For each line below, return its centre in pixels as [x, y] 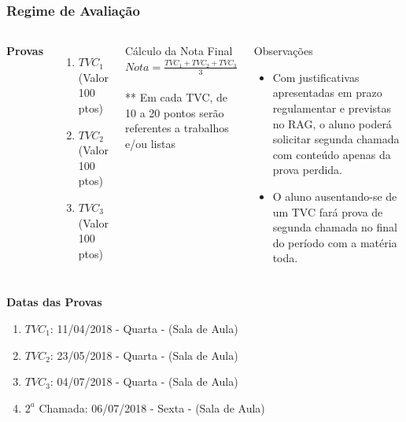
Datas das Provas [54, 302]
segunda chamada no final [335, 227]
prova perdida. [308, 170]
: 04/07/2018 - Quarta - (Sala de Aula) [144, 381]
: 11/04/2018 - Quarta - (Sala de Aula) [144, 328]
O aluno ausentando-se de [335, 196]
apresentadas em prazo [327, 93]
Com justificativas [316, 77]
